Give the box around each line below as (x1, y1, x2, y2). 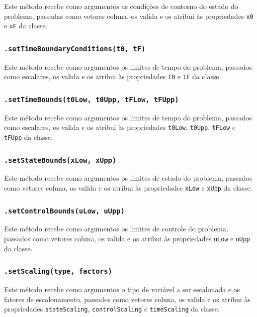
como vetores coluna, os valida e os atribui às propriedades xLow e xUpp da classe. (4, 183, 253, 193)
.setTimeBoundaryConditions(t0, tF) (4, 44, 146, 53)
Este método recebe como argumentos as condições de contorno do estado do (4, 1, 238, 11)
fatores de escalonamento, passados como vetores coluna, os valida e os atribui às (4, 294, 251, 304)
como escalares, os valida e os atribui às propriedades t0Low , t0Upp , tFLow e (4, 122, 236, 132)
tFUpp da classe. (4, 131, 53, 142)
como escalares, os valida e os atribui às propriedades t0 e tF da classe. (4, 71, 221, 82)
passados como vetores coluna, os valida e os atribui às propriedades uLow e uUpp (4, 233, 250, 244)
